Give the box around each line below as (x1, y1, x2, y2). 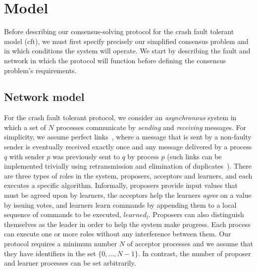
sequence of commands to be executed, (4, 209, 121, 220)
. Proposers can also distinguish (148, 209, 244, 220)
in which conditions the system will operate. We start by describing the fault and (4, 45, 251, 56)
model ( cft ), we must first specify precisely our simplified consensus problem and (4, 36, 249, 46)
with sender (9, 151, 45, 161)
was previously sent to (52, 151, 120, 161)
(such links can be (167, 151, 222, 161)
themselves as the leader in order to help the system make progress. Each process (4, 219, 251, 229)
